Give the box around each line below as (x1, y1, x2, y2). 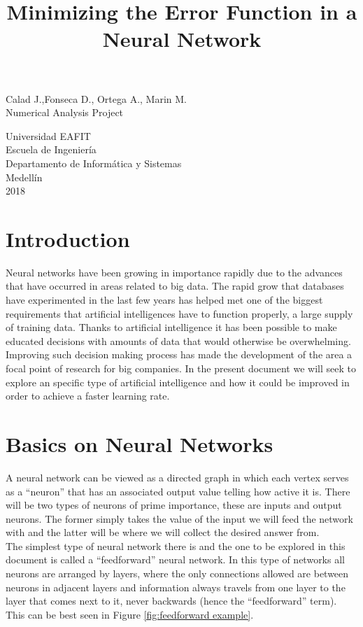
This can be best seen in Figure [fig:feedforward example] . (6, 607, 254, 621)
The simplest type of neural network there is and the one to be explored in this (6, 538, 346, 553)
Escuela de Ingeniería (6, 142, 97, 157)
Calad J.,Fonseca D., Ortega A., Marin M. (6, 91, 187, 106)
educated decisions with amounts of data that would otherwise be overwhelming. (6, 333, 351, 348)
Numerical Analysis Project (6, 105, 124, 120)
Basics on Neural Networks (6, 429, 273, 458)
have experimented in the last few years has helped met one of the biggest (6, 293, 323, 307)
